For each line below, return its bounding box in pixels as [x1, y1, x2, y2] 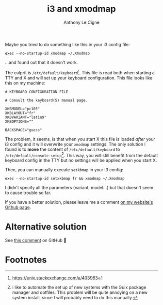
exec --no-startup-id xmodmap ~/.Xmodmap [5, 51, 90, 56]
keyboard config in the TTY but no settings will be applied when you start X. [5, 158, 157, 163]
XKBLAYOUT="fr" [5, 111, 36, 115]
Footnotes [5, 255, 47, 265]
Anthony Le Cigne [64, 19, 99, 25]
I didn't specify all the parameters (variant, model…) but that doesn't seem [5, 185, 154, 191]
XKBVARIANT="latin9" [5, 115, 47, 120]
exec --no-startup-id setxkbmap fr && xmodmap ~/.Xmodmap [5, 176, 125, 181]
